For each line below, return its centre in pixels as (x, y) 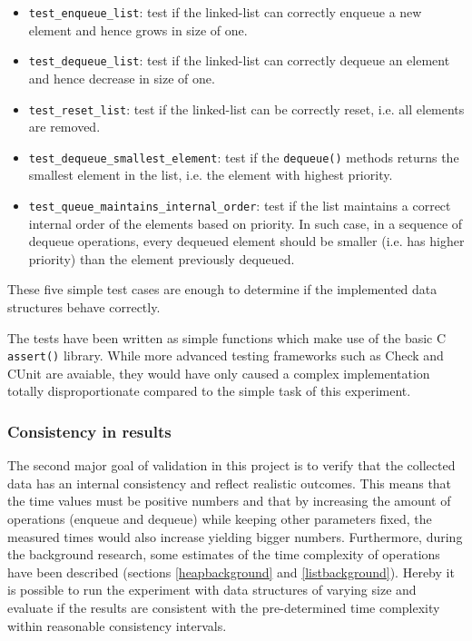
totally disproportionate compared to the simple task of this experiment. (209, 391)
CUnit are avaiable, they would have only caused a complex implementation (219, 373)
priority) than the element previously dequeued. (162, 258)
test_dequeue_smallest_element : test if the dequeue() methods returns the (244, 157)
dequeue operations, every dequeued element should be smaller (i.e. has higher (246, 241)
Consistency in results (89, 431)
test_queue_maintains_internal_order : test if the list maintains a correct (240, 205)
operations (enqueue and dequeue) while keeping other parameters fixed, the (220, 519)
